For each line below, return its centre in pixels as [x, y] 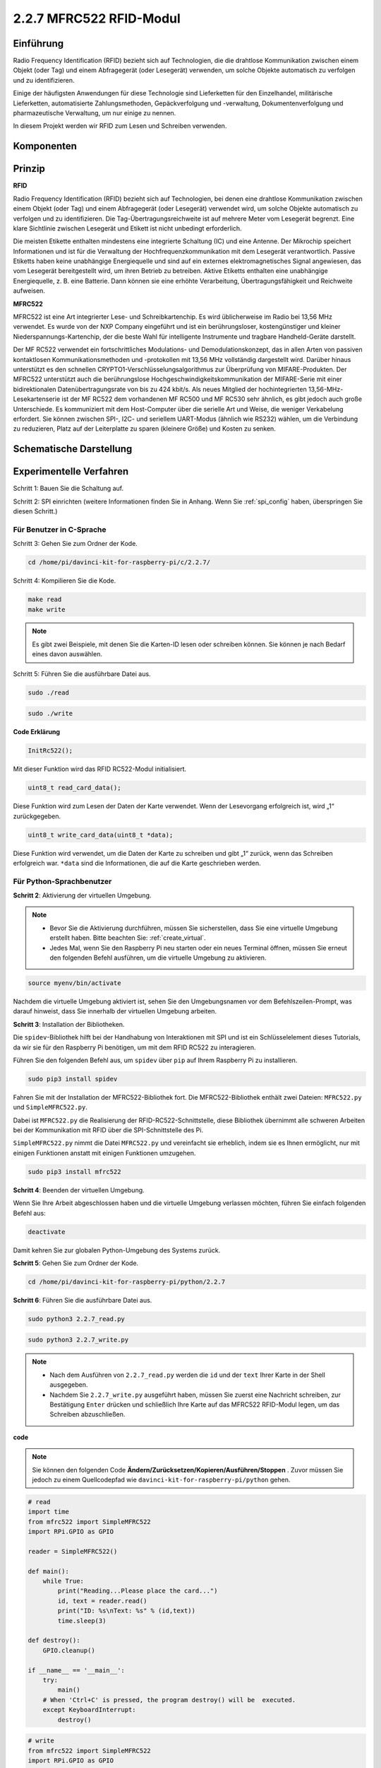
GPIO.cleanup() [69, 1650]
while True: [64, 1581]
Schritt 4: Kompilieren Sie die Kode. [65, 581]
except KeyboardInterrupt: [90, 1710]
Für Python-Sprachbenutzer [62, 881]
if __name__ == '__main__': [76, 1670]
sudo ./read [49, 692]
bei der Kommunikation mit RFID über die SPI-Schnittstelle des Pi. [108, 1130]
